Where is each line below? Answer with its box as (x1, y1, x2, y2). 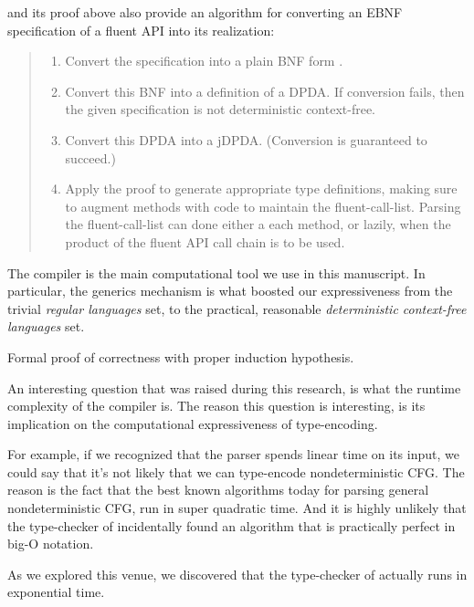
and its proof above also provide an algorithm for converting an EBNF (7, 3, 403, 21)
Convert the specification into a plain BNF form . (65, 51, 343, 70)
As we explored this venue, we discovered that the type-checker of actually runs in (7, 564, 468, 583)
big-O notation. (7, 534, 94, 553)
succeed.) (65, 148, 116, 167)
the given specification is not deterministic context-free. (65, 99, 375, 119)
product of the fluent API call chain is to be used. (65, 232, 345, 251)
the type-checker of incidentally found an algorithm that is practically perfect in (7, 516, 456, 535)
